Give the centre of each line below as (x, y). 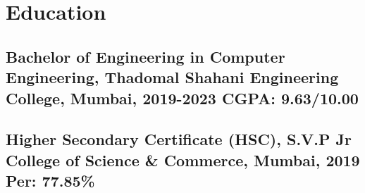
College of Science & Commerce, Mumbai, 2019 (183, 160)
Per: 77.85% (50, 181)
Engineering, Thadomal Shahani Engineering (172, 77)
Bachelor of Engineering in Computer (146, 56)
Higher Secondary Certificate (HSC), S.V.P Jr (179, 139)
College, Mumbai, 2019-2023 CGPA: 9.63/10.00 (182, 98)
